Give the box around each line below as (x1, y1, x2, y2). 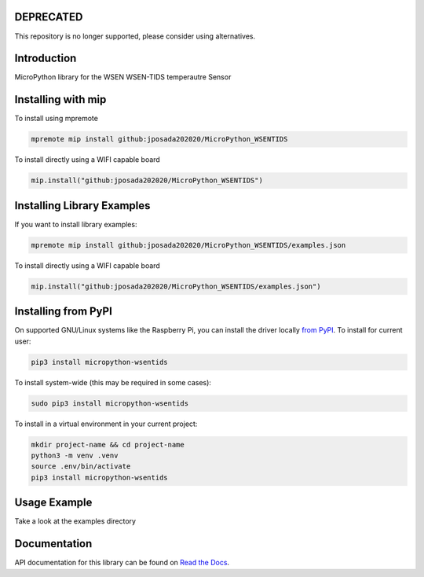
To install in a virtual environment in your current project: (14, 419, 198, 428)
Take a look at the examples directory (14, 516, 137, 526)
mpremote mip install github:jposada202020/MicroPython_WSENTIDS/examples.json (31, 241, 346, 249)
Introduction (14, 52, 77, 65)
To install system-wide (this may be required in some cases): (14, 377, 212, 387)
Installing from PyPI (14, 305, 113, 318)
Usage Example (14, 496, 93, 509)
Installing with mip (14, 93, 107, 106)
